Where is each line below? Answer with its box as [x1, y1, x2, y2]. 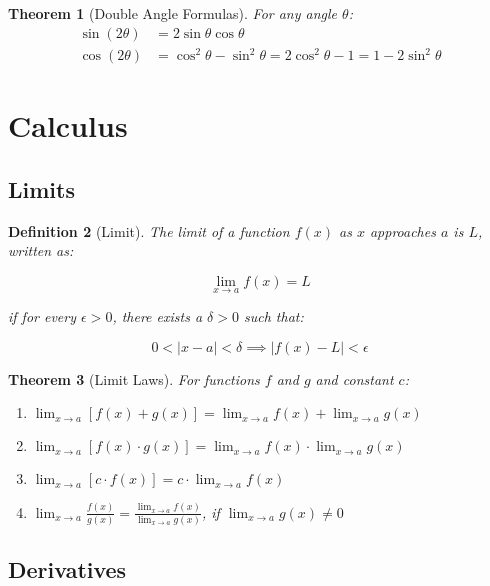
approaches [369, 220, 436, 241]
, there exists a [112, 306, 203, 327]
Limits [8, 173, 75, 204]
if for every [8, 306, 77, 327]
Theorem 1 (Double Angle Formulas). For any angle [8, 3, 338, 23]
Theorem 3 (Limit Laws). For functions [8, 368, 260, 389]
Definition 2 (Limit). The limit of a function [8, 220, 290, 241]
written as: [8, 240, 74, 261]
